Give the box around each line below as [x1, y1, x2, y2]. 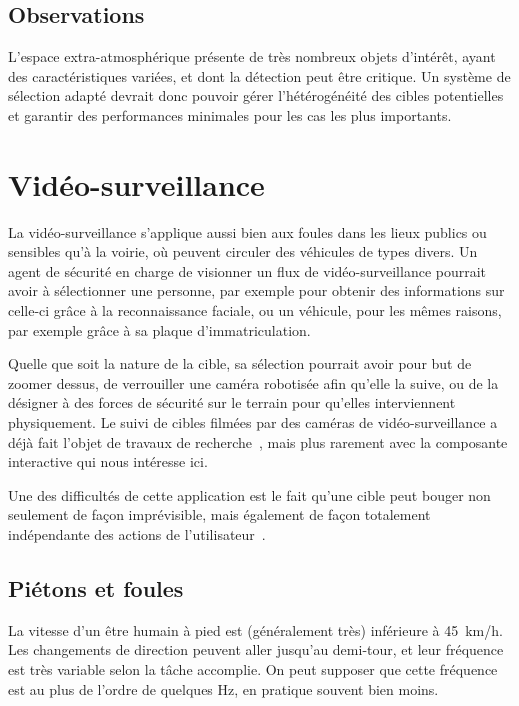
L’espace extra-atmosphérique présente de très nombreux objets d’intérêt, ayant [8, 46, 496, 67]
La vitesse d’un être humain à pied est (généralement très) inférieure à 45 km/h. [8, 619, 503, 640]
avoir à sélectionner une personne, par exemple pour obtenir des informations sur [8, 280, 505, 301]
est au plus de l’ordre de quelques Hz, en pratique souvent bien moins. [8, 678, 439, 699]
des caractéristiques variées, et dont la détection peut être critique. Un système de [8, 65, 511, 86]
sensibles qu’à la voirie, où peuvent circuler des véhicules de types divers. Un [8, 241, 478, 262]
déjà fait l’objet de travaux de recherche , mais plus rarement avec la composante [8, 431, 508, 452]
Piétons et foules [8, 573, 184, 603]
